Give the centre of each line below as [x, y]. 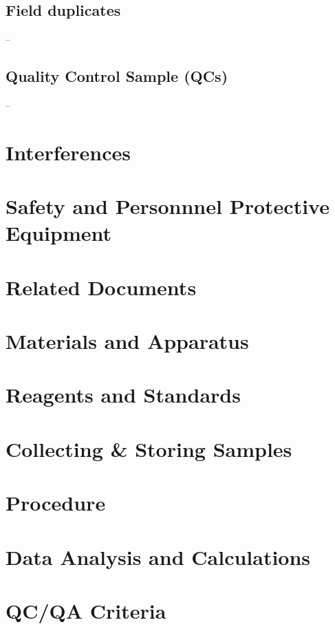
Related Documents [101, 287]
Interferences [68, 152]
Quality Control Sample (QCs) [117, 76]
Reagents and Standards [123, 395]
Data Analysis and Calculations [158, 556]
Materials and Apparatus [127, 341]
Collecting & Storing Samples [149, 448]
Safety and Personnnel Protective [167, 206]
